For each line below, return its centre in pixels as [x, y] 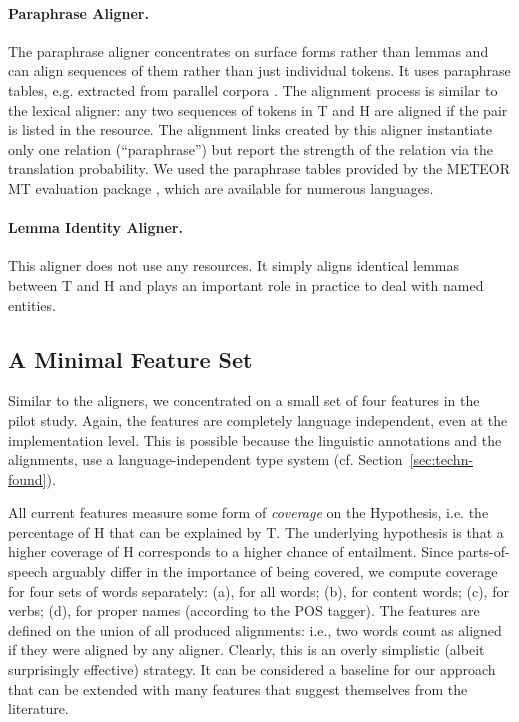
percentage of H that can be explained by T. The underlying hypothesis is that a [256, 531]
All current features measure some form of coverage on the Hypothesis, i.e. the [248, 512]
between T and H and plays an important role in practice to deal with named [246, 284]
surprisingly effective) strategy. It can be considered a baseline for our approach [252, 669]
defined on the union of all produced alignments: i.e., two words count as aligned [255, 629]
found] [27, 478]
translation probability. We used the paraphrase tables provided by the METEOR [259, 168]
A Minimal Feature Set [130, 358]
